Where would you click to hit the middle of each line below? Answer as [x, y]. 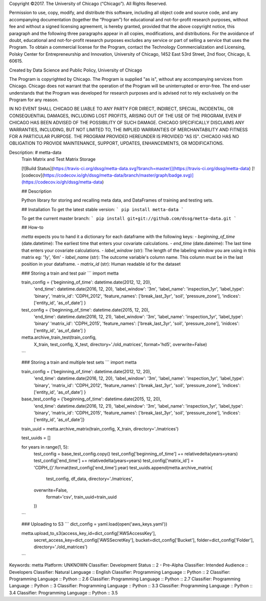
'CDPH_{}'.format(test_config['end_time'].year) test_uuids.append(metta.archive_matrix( [123, 467]
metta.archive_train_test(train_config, [59, 337]
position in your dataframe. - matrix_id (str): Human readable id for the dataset [101, 264]
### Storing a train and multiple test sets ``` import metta [79, 362]
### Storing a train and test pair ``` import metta [70, 273]
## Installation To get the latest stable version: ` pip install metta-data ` [103, 209]
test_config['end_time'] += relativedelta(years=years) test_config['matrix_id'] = [114, 460]
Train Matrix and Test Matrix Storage [59, 159]
